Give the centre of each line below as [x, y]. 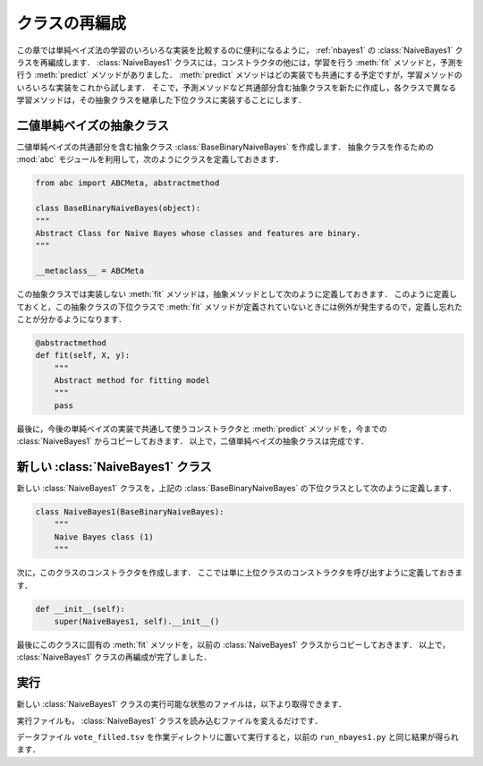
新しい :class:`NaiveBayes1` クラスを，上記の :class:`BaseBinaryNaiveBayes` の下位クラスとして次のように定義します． [236, 489]
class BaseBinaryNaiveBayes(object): [118, 209]
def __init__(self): [80, 609]
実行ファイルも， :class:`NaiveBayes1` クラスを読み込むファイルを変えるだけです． [169, 720]
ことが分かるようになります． [72, 319]
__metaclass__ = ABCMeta [90, 271]
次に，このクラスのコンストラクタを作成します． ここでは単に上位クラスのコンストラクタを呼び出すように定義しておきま [240, 573]
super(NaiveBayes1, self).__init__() [137, 621]
